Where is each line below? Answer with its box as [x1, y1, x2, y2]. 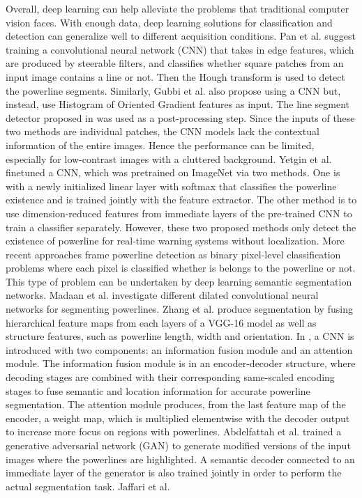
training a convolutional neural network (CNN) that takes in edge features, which [6, 42, 354, 56]
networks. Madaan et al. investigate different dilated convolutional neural [6, 288, 319, 302]
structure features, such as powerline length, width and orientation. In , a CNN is [6, 329, 354, 343]
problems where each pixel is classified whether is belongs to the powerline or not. [6, 260, 356, 275]
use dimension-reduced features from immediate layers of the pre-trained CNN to [6, 205, 352, 220]
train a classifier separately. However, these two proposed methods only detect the [6, 219, 356, 234]
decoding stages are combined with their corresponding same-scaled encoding [6, 370, 335, 384]
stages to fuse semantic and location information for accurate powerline [6, 383, 310, 398]
